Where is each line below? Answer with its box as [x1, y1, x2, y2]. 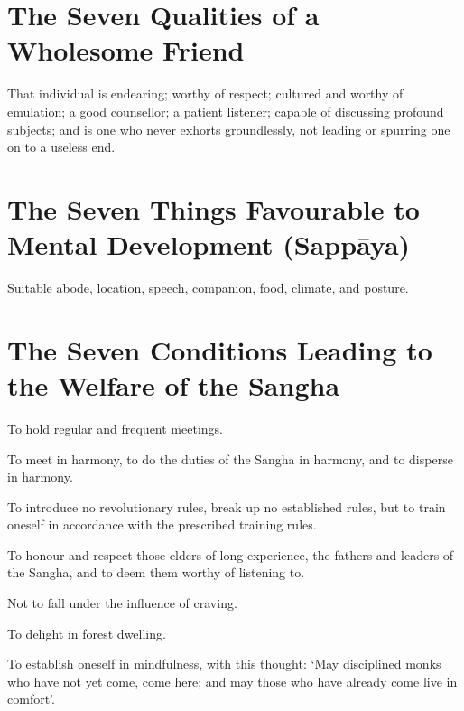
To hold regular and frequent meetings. [7, 418, 223, 437]
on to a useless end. [7, 137, 116, 156]
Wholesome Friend [7, 32, 245, 69]
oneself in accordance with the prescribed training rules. [7, 515, 317, 534]
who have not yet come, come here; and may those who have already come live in [7, 671, 458, 690]
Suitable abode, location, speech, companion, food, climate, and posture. [7, 278, 409, 296]
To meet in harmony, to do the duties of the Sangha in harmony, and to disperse [7, 449, 453, 468]
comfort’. [7, 689, 55, 708]
